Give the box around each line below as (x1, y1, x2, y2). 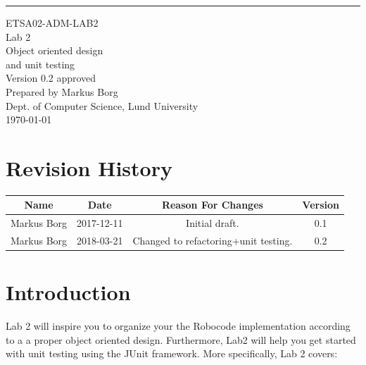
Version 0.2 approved (6, 70, 96, 85)
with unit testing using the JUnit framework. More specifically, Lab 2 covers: (6, 346, 338, 361)
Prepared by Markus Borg (6, 84, 118, 99)
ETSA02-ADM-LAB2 (6, 16, 99, 30)
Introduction (6, 278, 131, 307)
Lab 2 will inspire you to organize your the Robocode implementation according (6, 318, 351, 333)
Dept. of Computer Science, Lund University (6, 98, 198, 113)
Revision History (6, 153, 172, 182)
